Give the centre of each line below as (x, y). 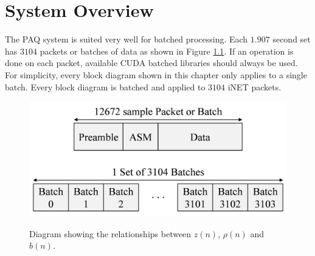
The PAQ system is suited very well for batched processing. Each (126, 39)
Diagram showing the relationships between (110, 233)
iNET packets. (254, 86)
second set (292, 39)
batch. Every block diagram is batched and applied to (105, 86)
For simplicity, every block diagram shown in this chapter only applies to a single (156, 74)
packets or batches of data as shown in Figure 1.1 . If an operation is (167, 51)
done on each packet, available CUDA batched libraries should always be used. (151, 63)
